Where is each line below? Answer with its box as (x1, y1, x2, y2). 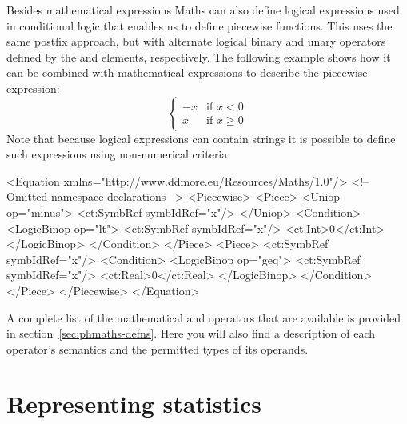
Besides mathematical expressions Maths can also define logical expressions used (6, 2, 400, 18)
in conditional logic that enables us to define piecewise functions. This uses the (6, 17, 393, 34)
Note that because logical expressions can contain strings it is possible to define (6, 130, 396, 146)
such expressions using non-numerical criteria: (6, 146, 231, 162)
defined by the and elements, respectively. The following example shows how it (6, 48, 391, 65)
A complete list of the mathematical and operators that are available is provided (6, 309, 401, 326)
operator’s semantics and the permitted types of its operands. (6, 340, 309, 357)
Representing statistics (6, 387, 261, 420)
